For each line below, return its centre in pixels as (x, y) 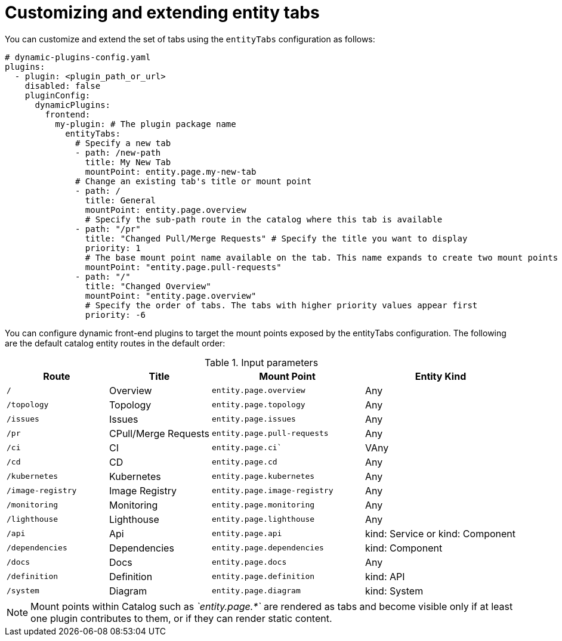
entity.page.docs (249, 562)
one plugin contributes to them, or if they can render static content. (181, 618)
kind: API (385, 576)
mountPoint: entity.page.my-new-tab (171, 171)
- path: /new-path (118, 152)
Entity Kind (441, 376)
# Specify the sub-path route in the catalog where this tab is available (264, 219)
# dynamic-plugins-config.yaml (78, 57)
